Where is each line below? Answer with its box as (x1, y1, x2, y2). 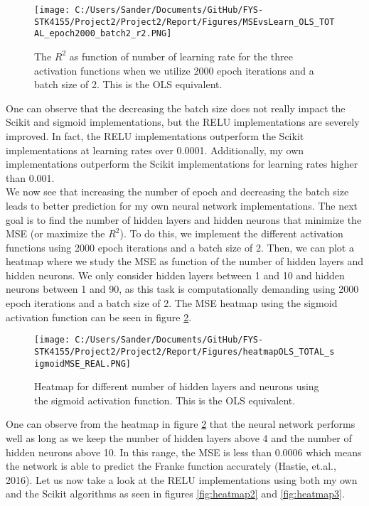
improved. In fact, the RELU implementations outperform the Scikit (6, 128, 304, 143)
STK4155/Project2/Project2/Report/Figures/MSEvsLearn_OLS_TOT (34, 16, 335, 27)
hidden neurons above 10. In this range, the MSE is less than (6, 444, 272, 459)
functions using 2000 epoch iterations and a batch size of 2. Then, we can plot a (6, 239, 354, 254)
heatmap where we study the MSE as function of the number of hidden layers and (6, 254, 364, 269)
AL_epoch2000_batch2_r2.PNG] (34, 28, 172, 39)
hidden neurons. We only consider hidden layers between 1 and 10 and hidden (6, 267, 345, 282)
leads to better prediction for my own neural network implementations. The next (6, 198, 358, 212)
